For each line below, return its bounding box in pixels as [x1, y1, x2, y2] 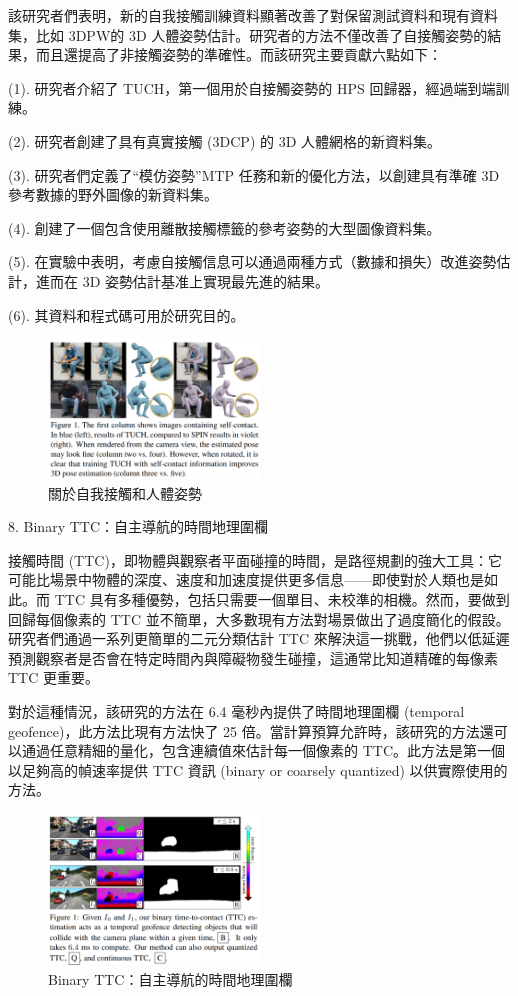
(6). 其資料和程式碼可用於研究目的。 [8, 304, 245, 325]
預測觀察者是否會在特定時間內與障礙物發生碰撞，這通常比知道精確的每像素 [8, 647, 498, 668]
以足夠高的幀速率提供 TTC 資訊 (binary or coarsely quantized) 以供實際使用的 [8, 759, 508, 780]
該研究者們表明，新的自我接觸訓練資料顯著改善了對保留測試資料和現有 [8, 5, 470, 25]
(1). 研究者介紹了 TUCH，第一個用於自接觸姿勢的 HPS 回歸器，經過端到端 [8, 77, 496, 98]
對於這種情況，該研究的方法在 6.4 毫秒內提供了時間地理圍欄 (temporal [8, 700, 465, 721]
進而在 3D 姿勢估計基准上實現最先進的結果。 [35, 270, 330, 291]
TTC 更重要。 [8, 667, 99, 688]
